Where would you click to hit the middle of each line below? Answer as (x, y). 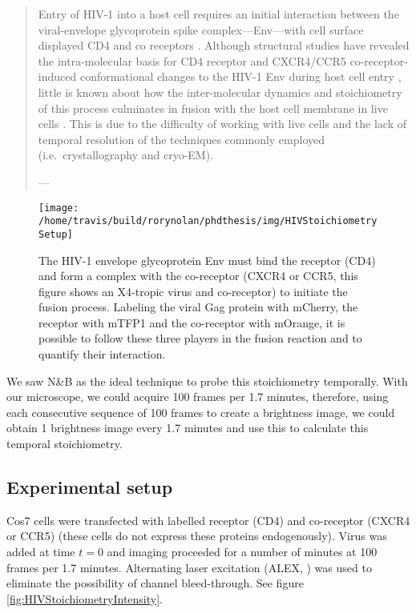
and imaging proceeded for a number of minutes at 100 (242, 552)
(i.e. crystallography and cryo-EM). (125, 155)
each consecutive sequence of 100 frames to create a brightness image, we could (201, 412)
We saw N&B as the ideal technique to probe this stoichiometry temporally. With (207, 381)
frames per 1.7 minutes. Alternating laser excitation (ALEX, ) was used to (189, 567)
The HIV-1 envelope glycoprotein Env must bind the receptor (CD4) (207, 260)
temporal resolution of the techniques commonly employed (182, 139)
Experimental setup (90, 487)
